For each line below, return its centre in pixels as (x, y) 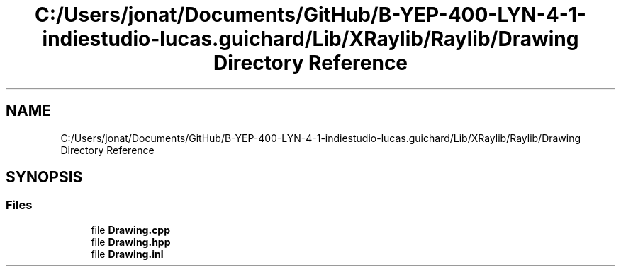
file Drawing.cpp (131, 230)
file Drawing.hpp (131, 242)
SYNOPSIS (44, 177)
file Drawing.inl (127, 254)
